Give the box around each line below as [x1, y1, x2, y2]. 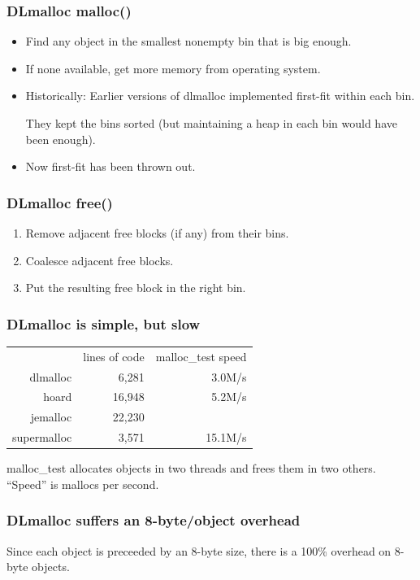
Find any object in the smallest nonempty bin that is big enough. [25, 33, 352, 50]
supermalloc [12, 429, 72, 446]
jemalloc [30, 408, 72, 425]
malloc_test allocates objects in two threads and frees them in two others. [6, 460, 376, 477]
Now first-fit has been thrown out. [25, 158, 196, 175]
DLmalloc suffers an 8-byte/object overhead [6, 510, 301, 530]
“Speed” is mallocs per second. [6, 475, 159, 492]
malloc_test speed [155, 347, 247, 364]
